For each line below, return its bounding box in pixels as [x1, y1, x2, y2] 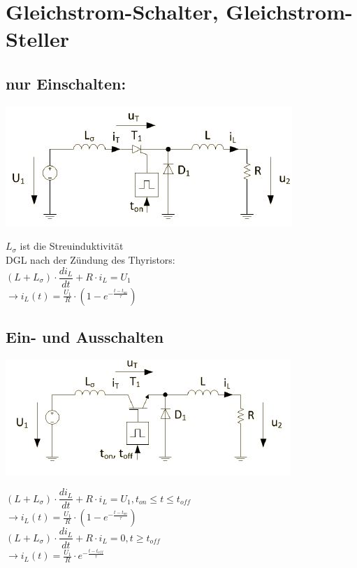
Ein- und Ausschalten [6, 326, 164, 347]
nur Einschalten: [6, 72, 126, 94]
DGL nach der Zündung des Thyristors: [6, 252, 175, 267]
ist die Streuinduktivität [20, 239, 124, 253]
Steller [6, 24, 70, 53]
